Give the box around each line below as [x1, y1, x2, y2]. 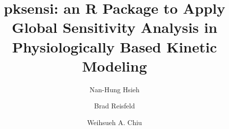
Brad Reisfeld [94, 101, 135, 111]
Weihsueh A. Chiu [87, 117, 142, 127]
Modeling [82, 55, 147, 76]
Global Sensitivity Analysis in [11, 17, 218, 37]
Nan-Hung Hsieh [89, 84, 140, 94]
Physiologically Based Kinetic [12, 36, 217, 56]
